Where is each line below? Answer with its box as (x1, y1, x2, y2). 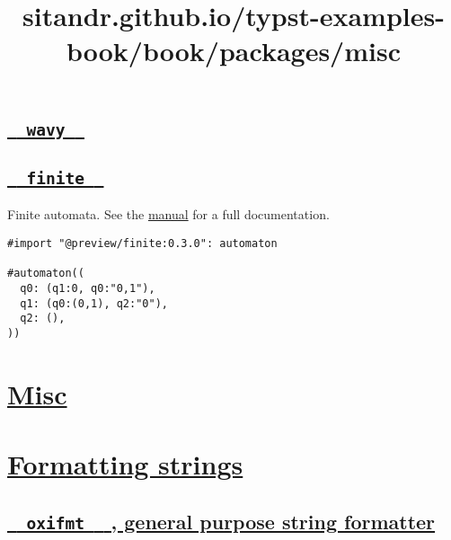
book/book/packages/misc (66, 32, 401, 69)
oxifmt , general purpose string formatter (26, 507, 436, 535)
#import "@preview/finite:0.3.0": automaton (7, 236, 278, 250)
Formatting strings (7, 446, 243, 482)
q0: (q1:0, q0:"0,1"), (20, 281, 155, 295)
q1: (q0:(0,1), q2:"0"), (20, 297, 168, 310)
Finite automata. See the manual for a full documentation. (7, 205, 330, 224)
